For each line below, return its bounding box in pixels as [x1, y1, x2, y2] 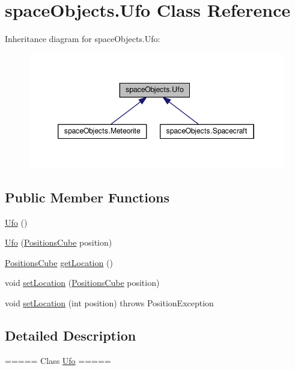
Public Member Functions [5, 187, 169, 206]
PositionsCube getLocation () [5, 256, 113, 268]
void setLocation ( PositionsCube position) [5, 276, 160, 289]
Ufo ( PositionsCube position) [5, 236, 112, 249]
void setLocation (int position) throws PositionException [5, 297, 214, 309]
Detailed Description [5, 326, 136, 344]
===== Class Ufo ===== [5, 354, 111, 366]
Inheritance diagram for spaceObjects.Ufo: [5, 32, 160, 45]
